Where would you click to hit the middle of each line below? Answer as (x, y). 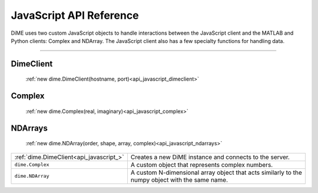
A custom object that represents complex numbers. (202, 165)
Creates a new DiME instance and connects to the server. (210, 157)
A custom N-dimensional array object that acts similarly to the (216, 172)
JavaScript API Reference (75, 15)
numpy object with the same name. (179, 179)
